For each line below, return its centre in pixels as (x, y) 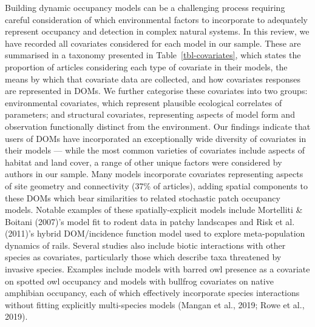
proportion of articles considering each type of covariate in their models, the (146, 66)
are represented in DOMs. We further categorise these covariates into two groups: (156, 91)
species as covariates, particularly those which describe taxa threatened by (143, 257)
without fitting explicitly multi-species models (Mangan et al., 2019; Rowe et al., (155, 304)
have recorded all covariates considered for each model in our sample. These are (153, 43)
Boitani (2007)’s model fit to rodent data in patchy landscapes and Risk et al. (150, 221)
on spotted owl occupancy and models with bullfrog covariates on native (139, 281)
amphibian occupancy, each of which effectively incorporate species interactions (152, 293)
